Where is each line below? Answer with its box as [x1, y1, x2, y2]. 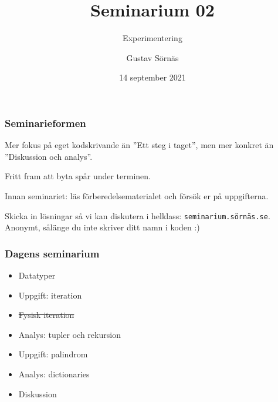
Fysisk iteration [18, 309, 74, 321]
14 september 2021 [119, 71, 186, 83]
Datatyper [18, 269, 56, 282]
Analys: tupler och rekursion [18, 328, 121, 340]
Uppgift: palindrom [18, 348, 88, 360]
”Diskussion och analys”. [5, 150, 93, 162]
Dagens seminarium [5, 246, 100, 260]
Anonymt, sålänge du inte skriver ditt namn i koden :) [5, 221, 200, 233]
